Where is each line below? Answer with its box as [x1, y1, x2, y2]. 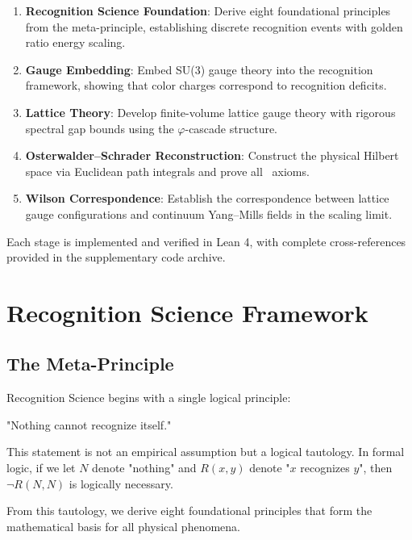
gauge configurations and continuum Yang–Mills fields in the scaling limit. [25, 205, 393, 222]
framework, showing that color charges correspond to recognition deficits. [25, 77, 387, 94]
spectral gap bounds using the [25, 119, 174, 136]
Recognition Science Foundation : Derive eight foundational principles [25, 2, 391, 19]
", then [359, 459, 393, 476]
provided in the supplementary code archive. [6, 249, 226, 266]
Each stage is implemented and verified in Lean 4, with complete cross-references [6, 232, 406, 249]
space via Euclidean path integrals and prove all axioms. [25, 162, 310, 179]
